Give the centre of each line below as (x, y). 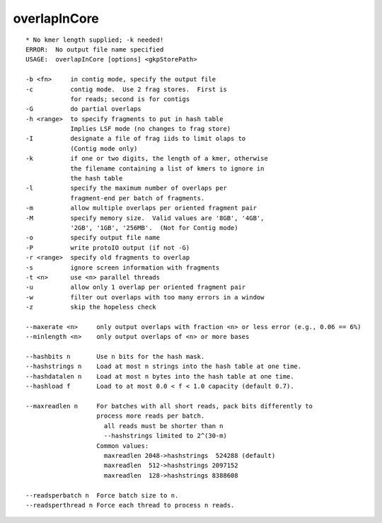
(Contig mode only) (104, 148)
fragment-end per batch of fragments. (138, 198)
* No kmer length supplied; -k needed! (95, 40)
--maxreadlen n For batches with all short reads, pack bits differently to (169, 406)
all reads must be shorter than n (163, 426)
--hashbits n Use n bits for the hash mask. (115, 357)
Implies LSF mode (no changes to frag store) (151, 129)
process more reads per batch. (151, 416)
